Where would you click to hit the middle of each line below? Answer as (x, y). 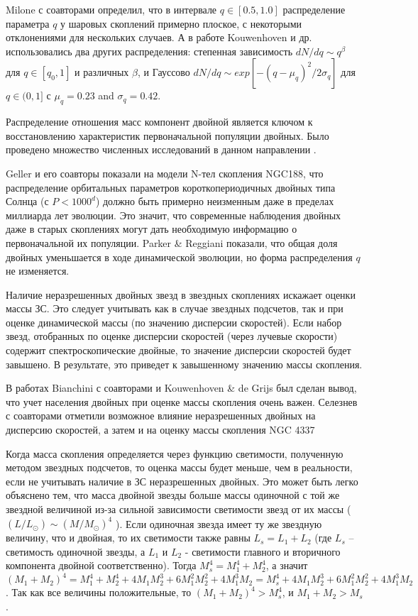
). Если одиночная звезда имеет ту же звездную (219, 523)
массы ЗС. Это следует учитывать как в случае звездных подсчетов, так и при (175, 308)
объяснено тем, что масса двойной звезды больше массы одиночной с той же (173, 495)
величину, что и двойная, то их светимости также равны (128, 538)
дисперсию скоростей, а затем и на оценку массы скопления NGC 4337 (160, 430)
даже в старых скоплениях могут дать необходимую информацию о (152, 229)
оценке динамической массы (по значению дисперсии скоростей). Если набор (174, 322)
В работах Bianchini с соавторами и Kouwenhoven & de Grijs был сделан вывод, (181, 388)
